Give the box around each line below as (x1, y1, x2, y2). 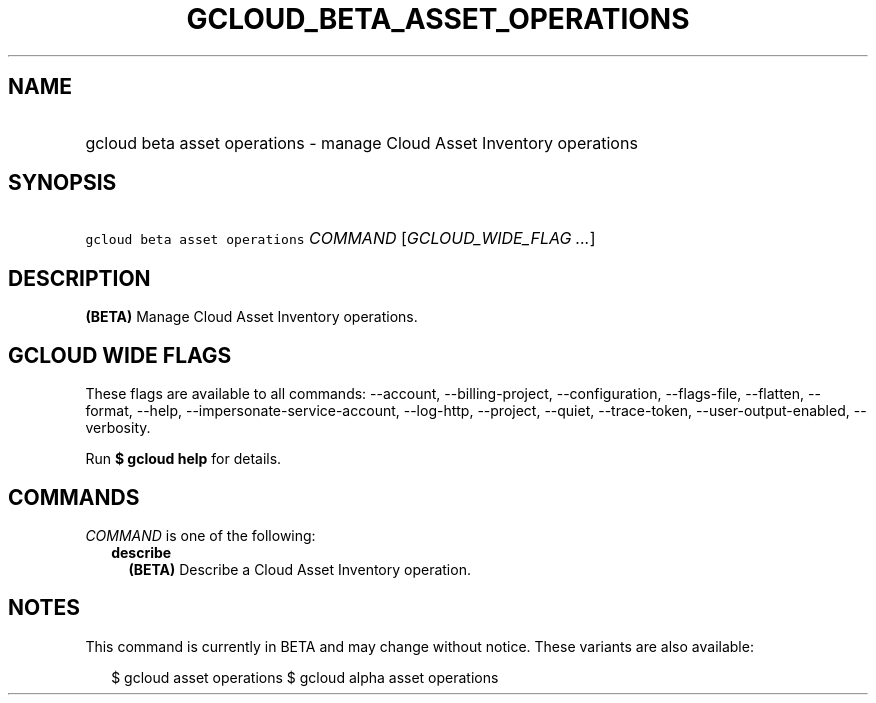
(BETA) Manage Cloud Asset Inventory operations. (85, 308, 418, 326)
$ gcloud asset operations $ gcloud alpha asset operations (111, 668, 499, 686)
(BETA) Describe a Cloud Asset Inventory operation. (128, 560, 471, 578)
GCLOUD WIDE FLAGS (8, 342, 232, 368)
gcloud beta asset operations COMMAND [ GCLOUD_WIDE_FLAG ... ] (85, 228, 596, 249)
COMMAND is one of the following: (85, 526, 316, 544)
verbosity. (85, 419, 151, 437)
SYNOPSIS (8, 170, 117, 196)
